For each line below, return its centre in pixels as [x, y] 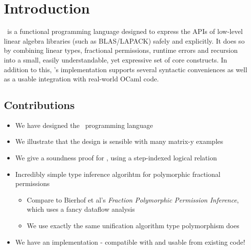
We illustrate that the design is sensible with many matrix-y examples [119, 141]
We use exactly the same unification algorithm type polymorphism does [133, 226]
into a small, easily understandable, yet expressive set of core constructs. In [116, 59]
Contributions [39, 105]
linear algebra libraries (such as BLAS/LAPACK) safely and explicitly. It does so [124, 40]
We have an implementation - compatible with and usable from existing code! [130, 242]
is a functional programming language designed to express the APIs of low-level [125, 31]
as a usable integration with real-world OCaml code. [81, 79]
